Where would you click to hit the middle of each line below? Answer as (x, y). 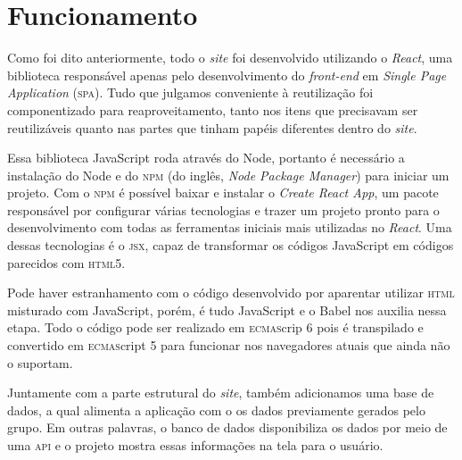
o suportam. (40, 362)
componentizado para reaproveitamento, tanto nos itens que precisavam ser (213, 109)
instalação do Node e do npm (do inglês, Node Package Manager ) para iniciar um (228, 175)
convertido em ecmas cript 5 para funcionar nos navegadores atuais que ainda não (229, 345)
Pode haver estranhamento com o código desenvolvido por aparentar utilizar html (231, 293)
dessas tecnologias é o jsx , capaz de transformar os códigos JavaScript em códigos (231, 245)
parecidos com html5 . (66, 262)
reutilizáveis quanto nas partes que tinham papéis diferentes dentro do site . (212, 127)
